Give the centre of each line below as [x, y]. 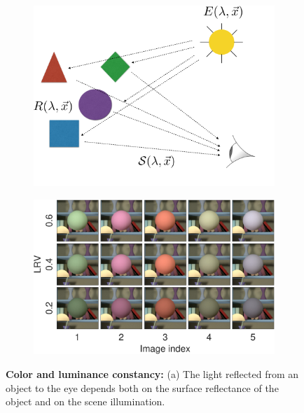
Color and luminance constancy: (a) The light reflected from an [152, 373]
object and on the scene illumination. [85, 401]
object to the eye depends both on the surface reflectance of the [142, 387]
